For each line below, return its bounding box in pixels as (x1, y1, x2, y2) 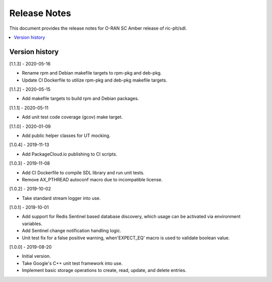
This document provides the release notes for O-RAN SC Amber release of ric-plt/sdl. (9, 25, 187, 31)
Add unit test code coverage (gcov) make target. (22, 114, 123, 120)
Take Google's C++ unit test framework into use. (22, 260, 123, 266)
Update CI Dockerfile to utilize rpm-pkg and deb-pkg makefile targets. (22, 77, 167, 83)
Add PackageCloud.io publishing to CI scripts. (22, 151, 117, 157)
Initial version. (22, 253, 51, 259)
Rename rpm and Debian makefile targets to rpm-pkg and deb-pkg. (22, 70, 162, 76)
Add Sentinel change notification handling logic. (22, 228, 122, 234)
